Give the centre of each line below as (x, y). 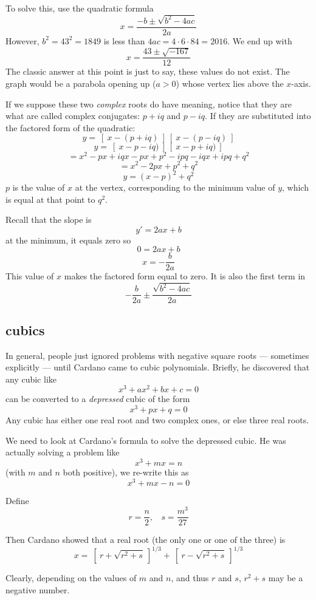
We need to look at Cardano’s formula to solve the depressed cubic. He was (146, 440)
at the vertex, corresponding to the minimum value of (175, 187)
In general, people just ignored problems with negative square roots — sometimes (157, 355)
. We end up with (260, 40)
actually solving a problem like (63, 452)
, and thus (190, 578)
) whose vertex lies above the (230, 83)
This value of (30, 276)
